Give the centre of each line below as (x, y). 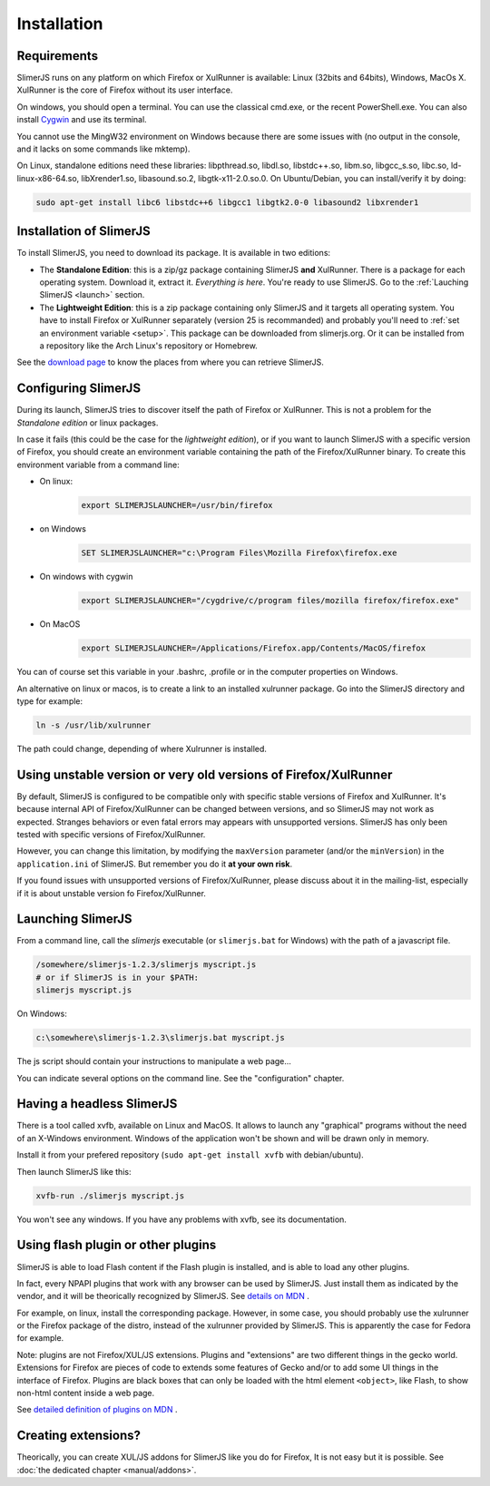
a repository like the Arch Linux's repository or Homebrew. (148, 346)
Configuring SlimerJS (78, 389)
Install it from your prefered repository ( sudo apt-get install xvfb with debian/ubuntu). (191, 1155)
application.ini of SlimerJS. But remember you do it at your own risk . (155, 864)
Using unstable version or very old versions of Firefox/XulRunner (205, 774)
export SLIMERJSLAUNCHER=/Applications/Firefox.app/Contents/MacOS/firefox (254, 648)
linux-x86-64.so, (48, 178)
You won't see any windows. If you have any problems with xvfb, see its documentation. (181, 1219)
